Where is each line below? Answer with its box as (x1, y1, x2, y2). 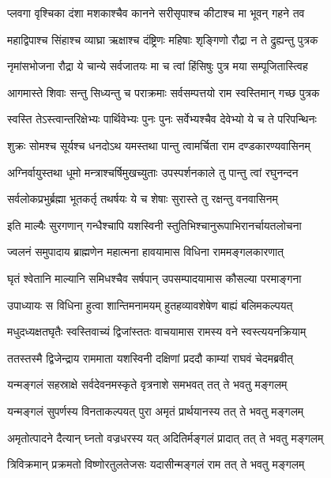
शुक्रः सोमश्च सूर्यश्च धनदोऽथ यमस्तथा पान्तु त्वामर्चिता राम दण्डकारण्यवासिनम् (7, 137, 310, 153)
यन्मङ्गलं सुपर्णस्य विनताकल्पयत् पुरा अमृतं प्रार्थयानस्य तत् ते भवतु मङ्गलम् (7, 402, 304, 419)
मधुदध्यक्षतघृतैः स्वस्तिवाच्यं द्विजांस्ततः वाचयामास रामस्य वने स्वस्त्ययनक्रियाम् (7, 323, 307, 340)
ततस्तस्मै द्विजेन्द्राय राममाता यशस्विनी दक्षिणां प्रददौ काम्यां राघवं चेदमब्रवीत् (7, 349, 293, 366)
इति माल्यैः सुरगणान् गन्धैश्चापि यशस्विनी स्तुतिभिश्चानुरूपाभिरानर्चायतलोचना (7, 216, 302, 233)
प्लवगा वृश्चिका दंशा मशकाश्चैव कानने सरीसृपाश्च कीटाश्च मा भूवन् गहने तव (7, 5, 305, 21)
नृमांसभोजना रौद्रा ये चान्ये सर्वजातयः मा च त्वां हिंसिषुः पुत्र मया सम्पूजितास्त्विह (7, 58, 308, 74)
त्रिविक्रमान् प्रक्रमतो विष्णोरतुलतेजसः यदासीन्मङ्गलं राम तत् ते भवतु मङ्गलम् (7, 456, 305, 472)
